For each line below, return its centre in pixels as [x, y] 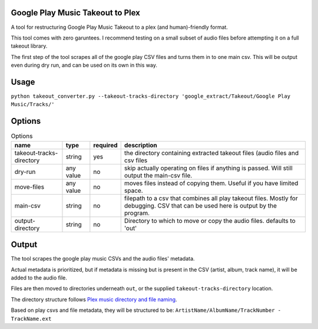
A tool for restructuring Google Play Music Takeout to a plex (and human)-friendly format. [119, 27]
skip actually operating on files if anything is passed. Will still [208, 168]
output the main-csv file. [158, 175]
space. [134, 190]
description [140, 145]
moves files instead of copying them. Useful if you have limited [211, 183]
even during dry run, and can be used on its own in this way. [84, 65]
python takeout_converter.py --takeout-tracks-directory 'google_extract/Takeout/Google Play [151, 96]
